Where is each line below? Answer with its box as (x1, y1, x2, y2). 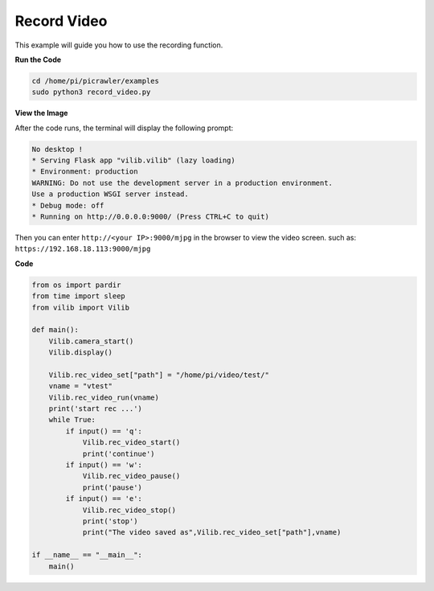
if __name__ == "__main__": (31, 551, 142, 560)
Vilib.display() (48, 348, 113, 357)
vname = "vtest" (48, 382, 113, 391)
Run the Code (14, 55, 62, 64)
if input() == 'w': (65, 461, 142, 470)
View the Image (14, 109, 68, 118)
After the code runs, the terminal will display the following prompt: (14, 123, 234, 133)
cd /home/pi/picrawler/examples (31, 76, 160, 85)
